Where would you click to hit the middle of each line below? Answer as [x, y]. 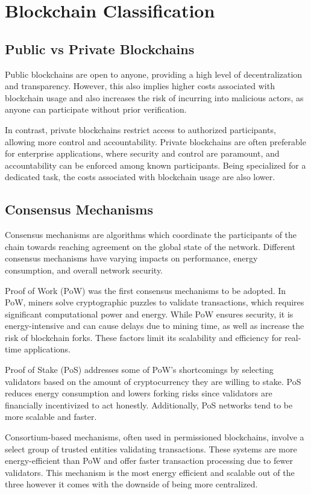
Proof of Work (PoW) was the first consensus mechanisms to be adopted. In [146, 290]
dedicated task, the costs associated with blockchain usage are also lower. [140, 177]
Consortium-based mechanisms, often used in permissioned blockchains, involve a [155, 437]
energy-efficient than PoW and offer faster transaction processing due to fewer [149, 461]
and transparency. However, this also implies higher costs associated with [140, 86]
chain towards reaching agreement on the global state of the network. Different [150, 246]
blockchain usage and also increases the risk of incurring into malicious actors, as [154, 97]
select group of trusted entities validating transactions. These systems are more [151, 449]
